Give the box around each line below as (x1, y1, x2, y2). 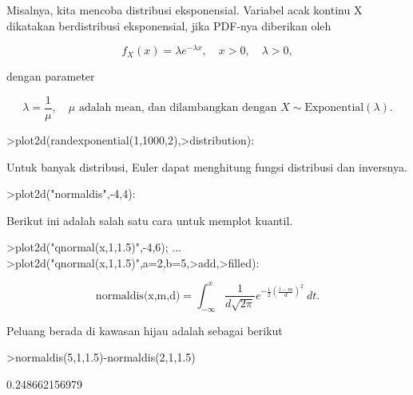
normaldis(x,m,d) (95, 290, 181, 302)
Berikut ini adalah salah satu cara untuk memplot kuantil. (6, 211, 293, 228)
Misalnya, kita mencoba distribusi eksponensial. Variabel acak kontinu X (6, 2, 363, 18)
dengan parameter (6, 68, 95, 85)
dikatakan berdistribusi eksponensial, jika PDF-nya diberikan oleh (6, 17, 332, 34)
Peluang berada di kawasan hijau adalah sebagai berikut (6, 322, 283, 338)
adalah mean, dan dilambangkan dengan (78, 102, 277, 114)
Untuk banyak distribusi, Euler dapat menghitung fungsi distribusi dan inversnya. (6, 158, 407, 175)
